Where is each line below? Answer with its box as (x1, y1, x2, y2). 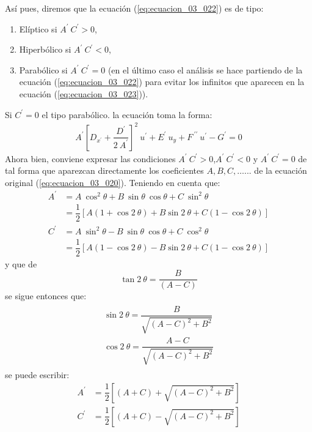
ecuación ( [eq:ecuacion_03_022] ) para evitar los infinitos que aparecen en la (19, 75, 305, 88)
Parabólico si (19, 63, 68, 76)
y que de (5, 257, 37, 270)
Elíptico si (19, 22, 57, 35)
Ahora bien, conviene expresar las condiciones (5, 152, 176, 165)
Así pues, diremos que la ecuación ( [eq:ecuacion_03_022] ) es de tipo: (5, 2, 264, 14)
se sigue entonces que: (5, 289, 87, 302)
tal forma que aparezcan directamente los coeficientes (5, 164, 204, 177)
